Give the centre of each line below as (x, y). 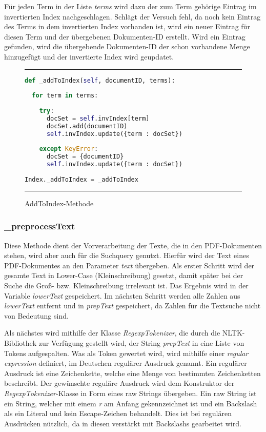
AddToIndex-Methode (59, 203)
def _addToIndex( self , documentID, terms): (100, 80)
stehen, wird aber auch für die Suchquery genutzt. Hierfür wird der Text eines (127, 255)
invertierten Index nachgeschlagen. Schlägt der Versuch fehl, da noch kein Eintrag (132, 16)
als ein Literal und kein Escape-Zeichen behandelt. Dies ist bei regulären (118, 413)
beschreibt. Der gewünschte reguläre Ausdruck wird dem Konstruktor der (119, 383)
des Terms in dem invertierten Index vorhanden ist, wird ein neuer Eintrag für (127, 26)
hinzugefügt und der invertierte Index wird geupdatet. (89, 56)
